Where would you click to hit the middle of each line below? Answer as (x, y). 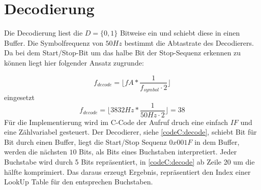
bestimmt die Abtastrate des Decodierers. (189, 42)
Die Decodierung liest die (43, 33)
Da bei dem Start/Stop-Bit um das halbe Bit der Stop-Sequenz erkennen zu (123, 53)
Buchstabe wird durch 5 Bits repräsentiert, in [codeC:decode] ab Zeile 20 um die (129, 162)
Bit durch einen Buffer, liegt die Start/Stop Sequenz (85, 141)
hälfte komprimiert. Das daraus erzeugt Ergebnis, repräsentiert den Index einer (127, 171)
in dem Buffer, (217, 141)
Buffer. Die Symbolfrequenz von (54, 42)
